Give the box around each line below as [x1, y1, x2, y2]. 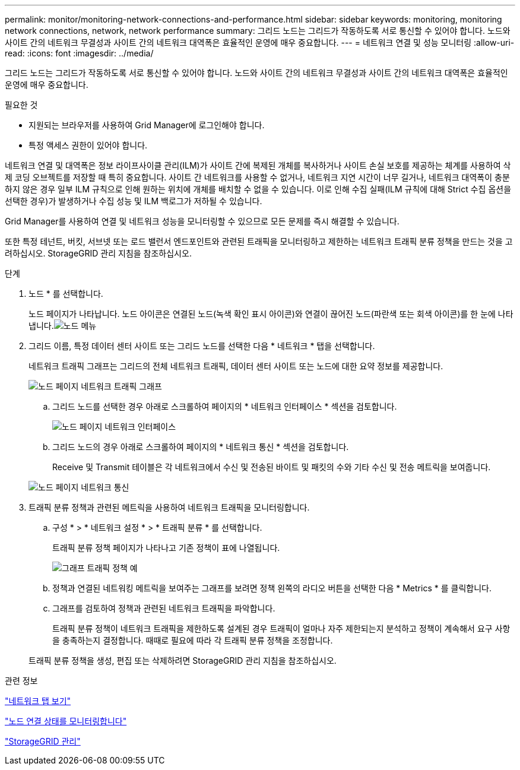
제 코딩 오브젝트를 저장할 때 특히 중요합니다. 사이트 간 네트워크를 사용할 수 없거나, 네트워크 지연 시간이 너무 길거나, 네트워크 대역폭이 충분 [5, 172, 510, 182]
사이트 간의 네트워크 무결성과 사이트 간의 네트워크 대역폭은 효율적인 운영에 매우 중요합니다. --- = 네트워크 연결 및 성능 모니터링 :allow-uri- [5, 37, 515, 47]
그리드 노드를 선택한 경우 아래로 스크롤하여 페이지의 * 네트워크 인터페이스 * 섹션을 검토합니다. [52, 401, 397, 411]
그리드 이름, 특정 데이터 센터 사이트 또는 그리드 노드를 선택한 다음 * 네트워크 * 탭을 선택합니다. [28, 341, 375, 351]
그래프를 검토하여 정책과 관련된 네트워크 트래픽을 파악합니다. [52, 603, 275, 613]
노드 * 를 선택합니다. [28, 289, 103, 299]
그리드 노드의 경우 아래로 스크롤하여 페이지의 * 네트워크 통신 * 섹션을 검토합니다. [52, 442, 349, 452]
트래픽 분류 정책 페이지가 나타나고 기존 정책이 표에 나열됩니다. [52, 543, 280, 553]
